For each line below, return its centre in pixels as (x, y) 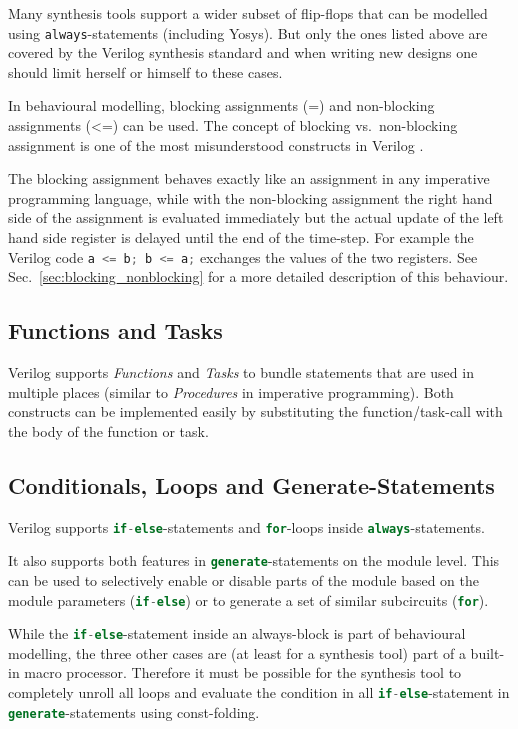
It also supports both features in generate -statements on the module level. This (254, 560)
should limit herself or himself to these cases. (145, 71)
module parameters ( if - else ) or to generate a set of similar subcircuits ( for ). (248, 599)
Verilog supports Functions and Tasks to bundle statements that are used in (241, 372)
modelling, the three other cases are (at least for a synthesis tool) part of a (237, 652)
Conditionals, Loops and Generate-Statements (251, 484)
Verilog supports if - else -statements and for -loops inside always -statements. (246, 526)
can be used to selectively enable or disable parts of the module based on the (243, 579)
